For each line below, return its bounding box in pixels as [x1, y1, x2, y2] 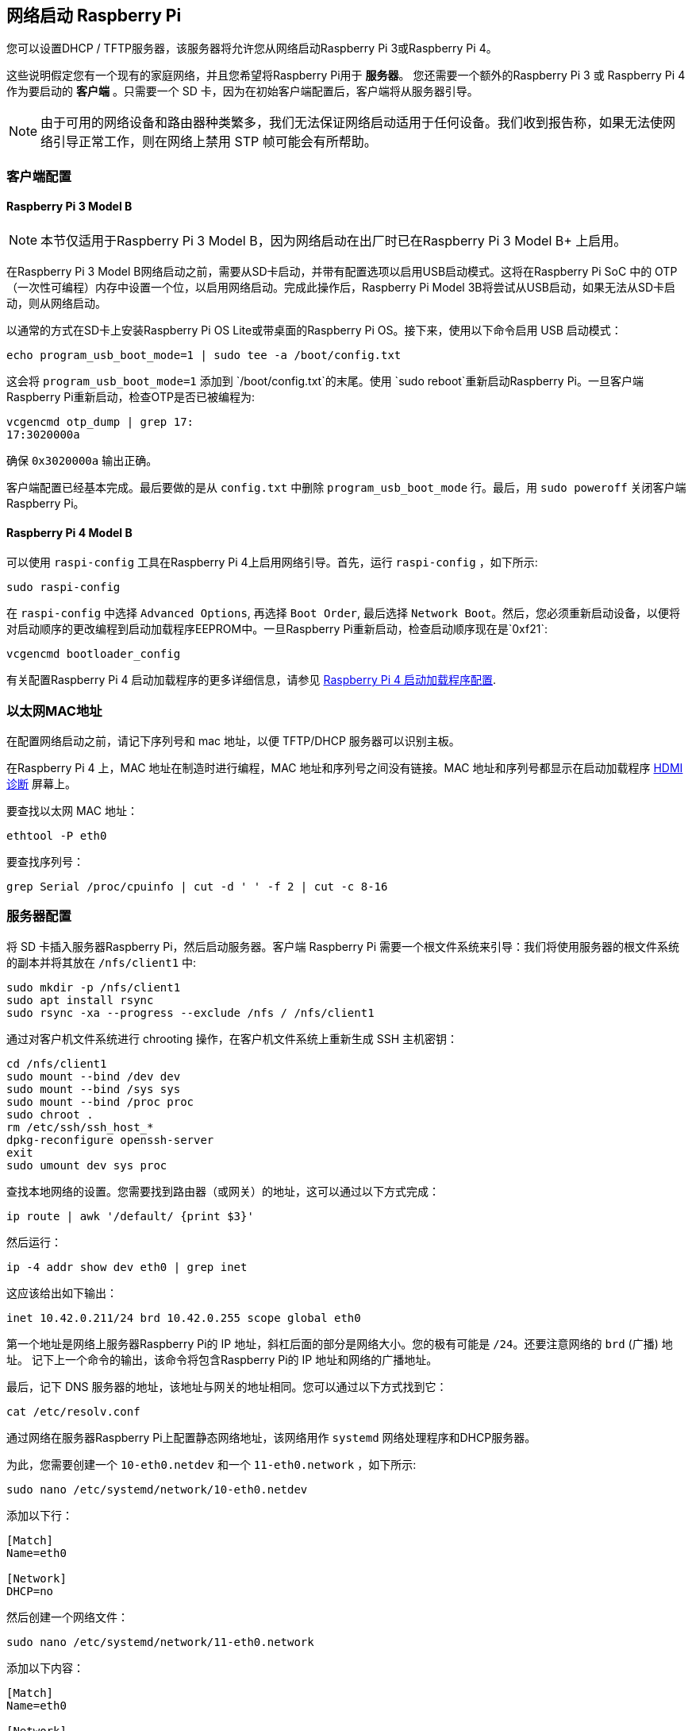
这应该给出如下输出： [6, 1285, 117, 1300]
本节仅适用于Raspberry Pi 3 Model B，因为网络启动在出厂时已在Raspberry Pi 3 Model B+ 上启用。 [40, 233, 627, 249]
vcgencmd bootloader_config [6, 647, 181, 661]
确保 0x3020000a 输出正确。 [6, 454, 158, 468]
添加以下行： [6, 1508, 73, 1522]
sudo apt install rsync [6, 993, 154, 1007]
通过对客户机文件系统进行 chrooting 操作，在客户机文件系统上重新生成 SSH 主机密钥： [6, 1031, 459, 1045]
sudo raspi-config [6, 581, 121, 594]
